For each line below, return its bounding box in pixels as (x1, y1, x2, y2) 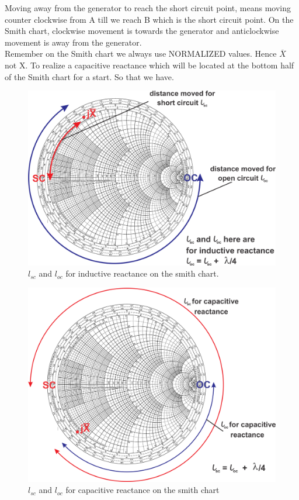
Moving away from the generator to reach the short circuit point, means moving (5, 2, 291, 13)
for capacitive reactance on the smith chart (65, 484, 220, 496)
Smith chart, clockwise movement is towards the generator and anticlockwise (5, 25, 279, 37)
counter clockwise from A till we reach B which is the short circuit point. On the (5, 13, 294, 25)
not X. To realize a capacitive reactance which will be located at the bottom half (5, 58, 294, 71)
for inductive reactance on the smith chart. (65, 267, 219, 280)
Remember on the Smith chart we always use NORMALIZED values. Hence (5, 47, 277, 60)
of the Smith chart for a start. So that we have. (5, 70, 174, 82)
